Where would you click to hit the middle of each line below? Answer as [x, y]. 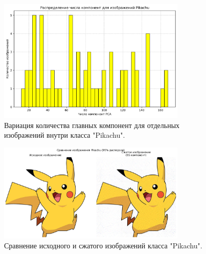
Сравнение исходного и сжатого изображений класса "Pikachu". [103, 246]
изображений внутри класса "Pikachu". [65, 135]
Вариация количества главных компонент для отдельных [92, 125]
